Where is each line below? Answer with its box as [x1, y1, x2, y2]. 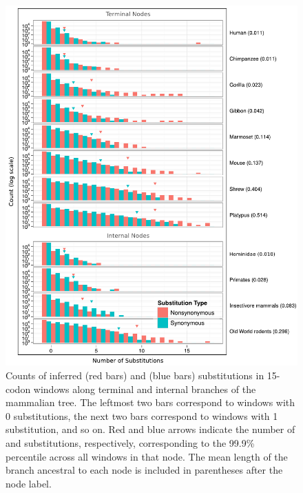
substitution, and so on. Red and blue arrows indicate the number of [6, 422, 295, 436]
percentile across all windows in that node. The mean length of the [6, 449, 288, 463]
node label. [6, 476, 52, 490]
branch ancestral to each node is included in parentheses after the [6, 463, 283, 477]
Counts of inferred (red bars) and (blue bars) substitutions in [6, 368, 264, 383]
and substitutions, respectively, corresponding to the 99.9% [6, 436, 255, 450]
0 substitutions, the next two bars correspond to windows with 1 [6, 408, 278, 423]
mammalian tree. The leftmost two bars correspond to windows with [6, 395, 295, 410]
